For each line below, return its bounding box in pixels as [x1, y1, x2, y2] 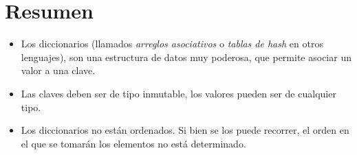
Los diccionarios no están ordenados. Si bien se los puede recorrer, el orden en [21, 123, 349, 137]
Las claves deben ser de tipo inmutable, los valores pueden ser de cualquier [21, 86, 336, 100]
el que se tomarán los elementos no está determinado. [21, 136, 246, 150]
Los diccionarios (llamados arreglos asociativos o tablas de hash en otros [21, 36, 323, 51]
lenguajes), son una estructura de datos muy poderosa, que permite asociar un [21, 49, 351, 64]
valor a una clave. [21, 63, 96, 77]
